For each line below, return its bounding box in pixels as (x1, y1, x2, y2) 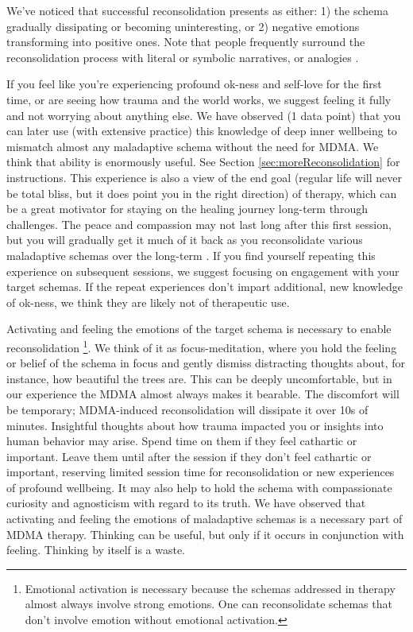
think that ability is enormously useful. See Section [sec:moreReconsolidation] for (6, 153, 400, 170)
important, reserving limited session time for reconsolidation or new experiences (6, 463, 395, 480)
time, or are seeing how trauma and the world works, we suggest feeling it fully (6, 91, 392, 107)
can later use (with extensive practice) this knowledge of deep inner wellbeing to (6, 122, 397, 139)
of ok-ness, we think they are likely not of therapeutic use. (6, 293, 290, 310)
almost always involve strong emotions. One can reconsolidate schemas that (25, 595, 392, 612)
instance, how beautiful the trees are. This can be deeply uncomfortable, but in (6, 370, 392, 386)
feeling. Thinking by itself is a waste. (6, 541, 186, 558)
